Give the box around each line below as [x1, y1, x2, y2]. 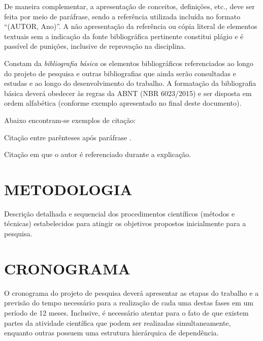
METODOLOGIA [4, 178, 133, 199]
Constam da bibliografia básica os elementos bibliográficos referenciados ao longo [4, 57, 253, 68]
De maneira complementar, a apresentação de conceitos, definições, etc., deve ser [4, 1, 255, 11]
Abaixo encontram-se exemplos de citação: [4, 114, 136, 125]
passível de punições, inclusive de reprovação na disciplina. [4, 41, 186, 51]
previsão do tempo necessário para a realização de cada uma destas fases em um [4, 297, 253, 308]
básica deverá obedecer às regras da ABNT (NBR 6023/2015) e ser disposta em [4, 87, 252, 98]
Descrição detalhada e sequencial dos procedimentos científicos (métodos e [4, 208, 235, 219]
